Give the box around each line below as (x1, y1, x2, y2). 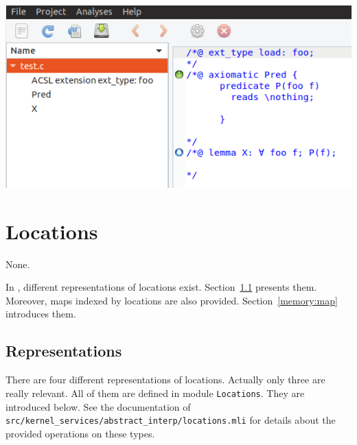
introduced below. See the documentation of (5, 399, 191, 413)
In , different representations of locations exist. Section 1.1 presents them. (5, 280, 317, 294)
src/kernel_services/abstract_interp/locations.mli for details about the (5, 413, 336, 427)
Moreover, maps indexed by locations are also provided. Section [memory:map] (5, 293, 338, 307)
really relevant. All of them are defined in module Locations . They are (5, 385, 305, 400)
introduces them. (5, 306, 76, 321)
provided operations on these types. (5, 426, 155, 440)
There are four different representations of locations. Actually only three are (5, 372, 325, 387)
